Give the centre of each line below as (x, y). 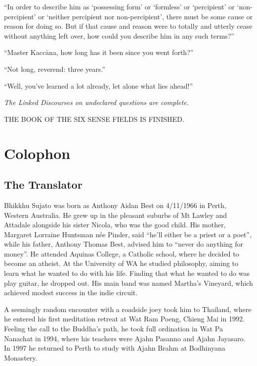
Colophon (37, 153)
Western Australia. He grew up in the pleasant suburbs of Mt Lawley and (116, 215)
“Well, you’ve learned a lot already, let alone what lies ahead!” (99, 85)
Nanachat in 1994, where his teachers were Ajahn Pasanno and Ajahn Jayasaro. (125, 338)
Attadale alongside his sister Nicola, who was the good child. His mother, (115, 225)
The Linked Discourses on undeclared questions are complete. (96, 102)
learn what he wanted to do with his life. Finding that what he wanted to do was (127, 273)
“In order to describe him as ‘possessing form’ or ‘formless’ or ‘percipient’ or (119, 6)
